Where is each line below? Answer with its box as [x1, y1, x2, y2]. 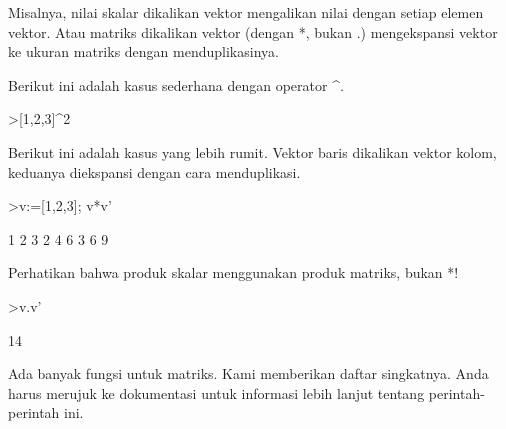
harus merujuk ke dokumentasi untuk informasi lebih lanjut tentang [8, 382, 425, 403]
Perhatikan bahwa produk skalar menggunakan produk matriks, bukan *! [8, 262, 459, 283]
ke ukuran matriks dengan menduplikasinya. [8, 41, 279, 62]
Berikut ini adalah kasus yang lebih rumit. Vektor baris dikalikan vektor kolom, [8, 141, 497, 162]
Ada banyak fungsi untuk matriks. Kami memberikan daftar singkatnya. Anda [8, 363, 489, 384]
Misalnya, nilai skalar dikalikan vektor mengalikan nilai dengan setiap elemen [8, 2, 484, 22]
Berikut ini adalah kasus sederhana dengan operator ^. [8, 74, 344, 95]
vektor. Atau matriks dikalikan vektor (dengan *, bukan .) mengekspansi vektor [8, 21, 498, 42]
